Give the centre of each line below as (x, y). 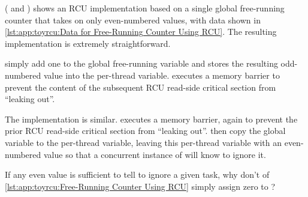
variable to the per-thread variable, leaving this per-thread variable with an (143, 142)
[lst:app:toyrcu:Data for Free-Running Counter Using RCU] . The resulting (141, 32)
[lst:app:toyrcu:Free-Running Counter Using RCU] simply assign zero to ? (140, 186)
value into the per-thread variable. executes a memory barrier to (161, 75)
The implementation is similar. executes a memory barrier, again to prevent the (151, 119)
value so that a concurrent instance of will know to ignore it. (155, 154)
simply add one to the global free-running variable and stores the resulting (141, 63)
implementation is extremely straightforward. (88, 43)
